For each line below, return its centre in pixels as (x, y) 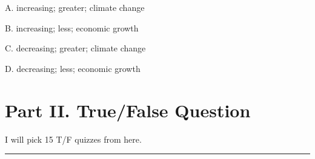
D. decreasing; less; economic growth (73, 68)
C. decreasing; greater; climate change (75, 48)
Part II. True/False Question (128, 110)
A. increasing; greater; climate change (75, 7)
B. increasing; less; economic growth (72, 28)
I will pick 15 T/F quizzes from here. (73, 139)
